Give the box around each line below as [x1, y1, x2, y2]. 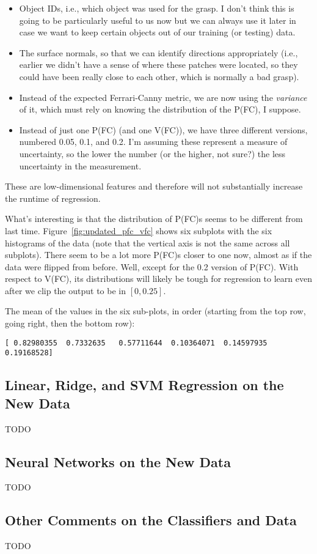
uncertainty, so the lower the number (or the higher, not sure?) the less [19, 147, 286, 160]
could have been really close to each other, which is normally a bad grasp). [19, 70, 299, 83]
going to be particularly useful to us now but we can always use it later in [19, 13, 296, 26]
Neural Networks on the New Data [5, 452, 231, 471]
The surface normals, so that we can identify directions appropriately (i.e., [19, 46, 298, 59]
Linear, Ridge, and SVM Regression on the [5, 375, 284, 394]
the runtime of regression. [5, 191, 101, 204]
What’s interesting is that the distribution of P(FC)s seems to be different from [5, 212, 303, 225]
